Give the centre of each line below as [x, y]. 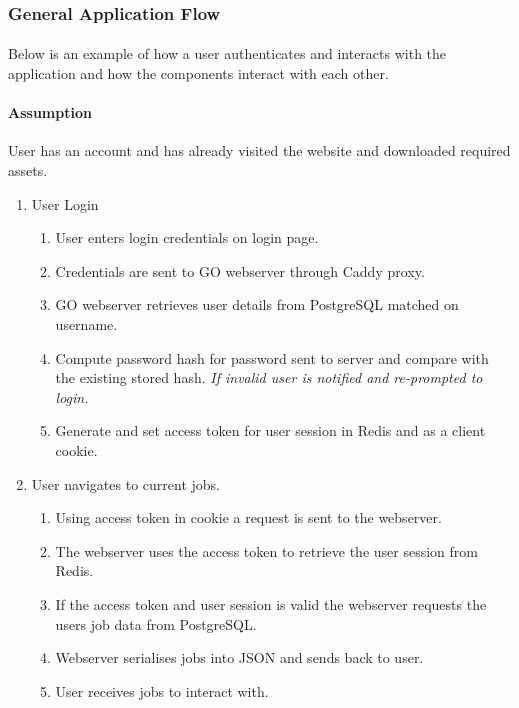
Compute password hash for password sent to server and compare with [272, 357]
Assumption [50, 112]
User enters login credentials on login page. [187, 237]
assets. [28, 170]
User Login [65, 203]
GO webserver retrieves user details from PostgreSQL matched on [257, 304]
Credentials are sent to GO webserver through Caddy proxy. [240, 270]
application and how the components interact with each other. [198, 73]
